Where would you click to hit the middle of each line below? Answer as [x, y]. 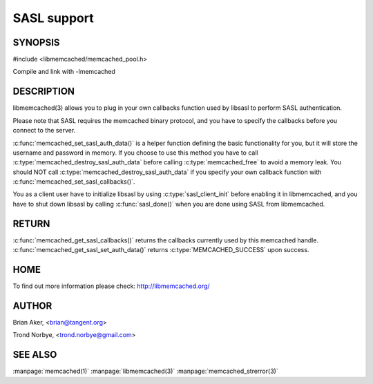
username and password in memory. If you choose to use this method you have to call [135, 153]
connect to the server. [44, 131]
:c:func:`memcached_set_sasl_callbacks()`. [74, 182]
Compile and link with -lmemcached [64, 72]
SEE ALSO [35, 355]
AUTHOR [32, 306]
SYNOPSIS [36, 42]
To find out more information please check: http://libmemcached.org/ [111, 286]
